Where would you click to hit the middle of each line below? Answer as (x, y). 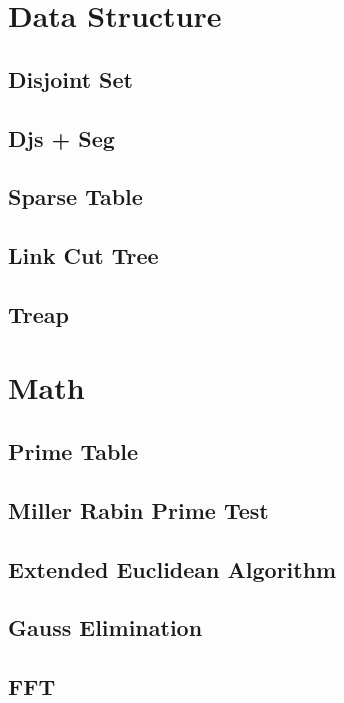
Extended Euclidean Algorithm (172, 568)
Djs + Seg (61, 137)
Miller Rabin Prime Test (138, 509)
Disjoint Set (70, 78)
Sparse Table (75, 196)
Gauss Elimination (105, 627)
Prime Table (73, 451)
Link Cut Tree (83, 255)
